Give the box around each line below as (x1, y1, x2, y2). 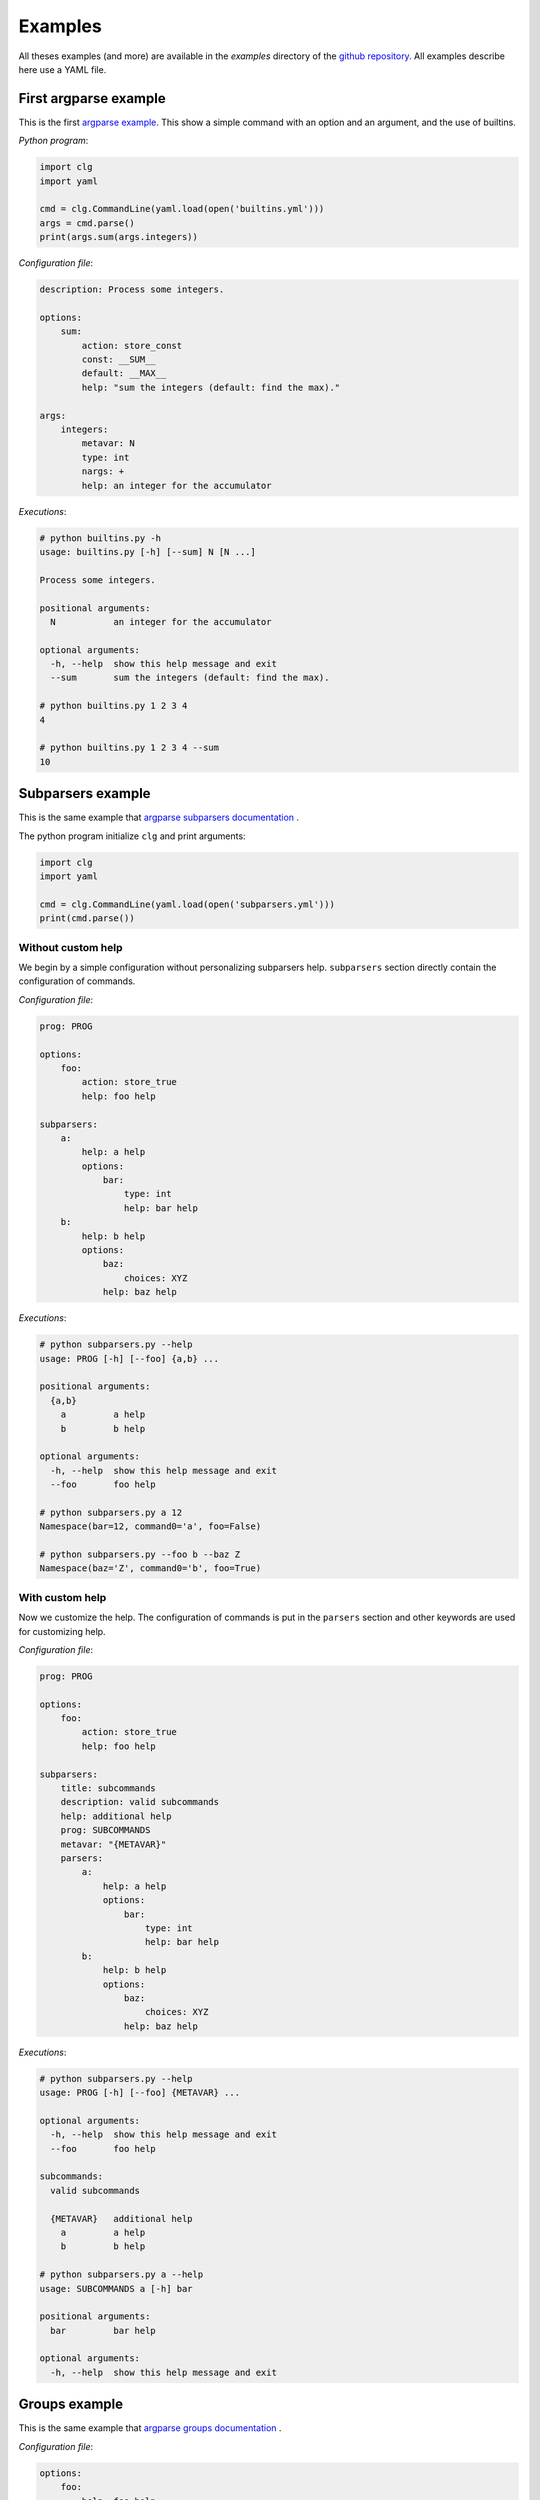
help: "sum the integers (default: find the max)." (81, 381, 341, 393)
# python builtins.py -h (39, 532, 162, 544)
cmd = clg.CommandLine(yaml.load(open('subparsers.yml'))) (39, 898, 335, 910)
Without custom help (18, 940, 124, 954)
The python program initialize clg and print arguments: (18, 830, 246, 842)
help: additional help (60, 1810, 172, 1822)
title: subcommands (60, 1783, 157, 1794)
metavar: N (81, 438, 135, 449)
